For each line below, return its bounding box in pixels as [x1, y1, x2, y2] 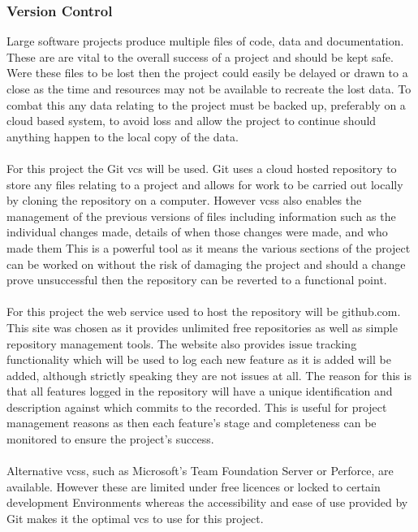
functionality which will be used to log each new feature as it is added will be [6, 351, 391, 368]
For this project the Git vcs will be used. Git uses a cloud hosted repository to [6, 159, 397, 176]
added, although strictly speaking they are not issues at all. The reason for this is [6, 366, 412, 383]
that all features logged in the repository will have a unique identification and [6, 383, 393, 400]
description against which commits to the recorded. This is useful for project [6, 398, 387, 415]
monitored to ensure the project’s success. [6, 430, 214, 448]
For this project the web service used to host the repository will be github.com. [6, 303, 401, 320]
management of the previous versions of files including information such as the [6, 207, 396, 224]
